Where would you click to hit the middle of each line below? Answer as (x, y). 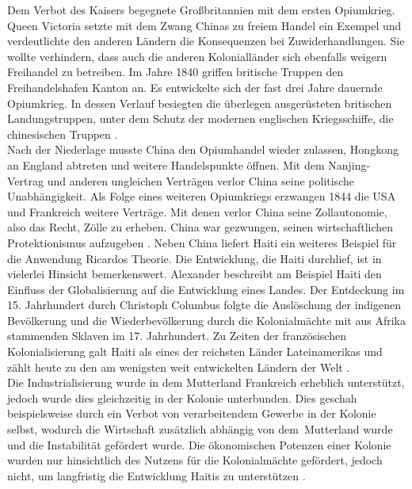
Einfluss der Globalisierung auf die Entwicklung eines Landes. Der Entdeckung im (206, 289)
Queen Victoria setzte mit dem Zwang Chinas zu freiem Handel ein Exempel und (204, 25)
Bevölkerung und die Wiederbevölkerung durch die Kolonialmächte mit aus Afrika (206, 320)
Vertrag (25, 180)
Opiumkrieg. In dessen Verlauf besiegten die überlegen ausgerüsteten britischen (200, 103)
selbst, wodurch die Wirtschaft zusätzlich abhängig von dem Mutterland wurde (200, 429)
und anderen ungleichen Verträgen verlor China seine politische (200, 180)
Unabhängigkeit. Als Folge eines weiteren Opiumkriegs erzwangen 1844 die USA (202, 196)
